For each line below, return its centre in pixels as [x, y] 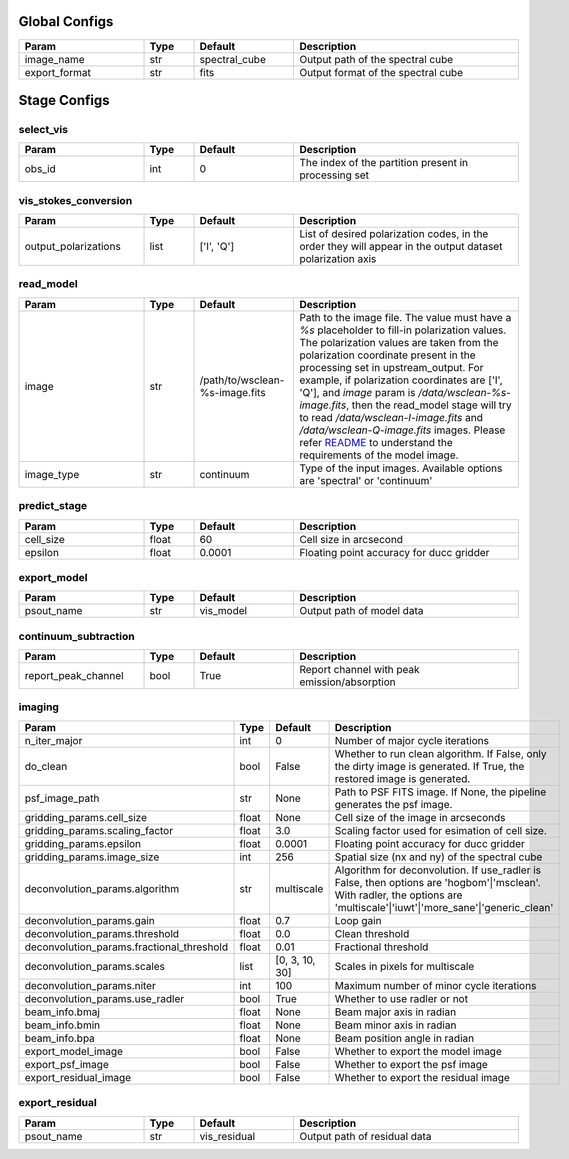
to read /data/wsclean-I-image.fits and [391, 417]
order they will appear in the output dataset [401, 247]
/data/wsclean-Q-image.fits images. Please [402, 430]
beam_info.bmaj [62, 1012]
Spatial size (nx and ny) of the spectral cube [438, 857]
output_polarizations [73, 247]
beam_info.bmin [62, 1025]
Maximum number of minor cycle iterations [435, 985]
